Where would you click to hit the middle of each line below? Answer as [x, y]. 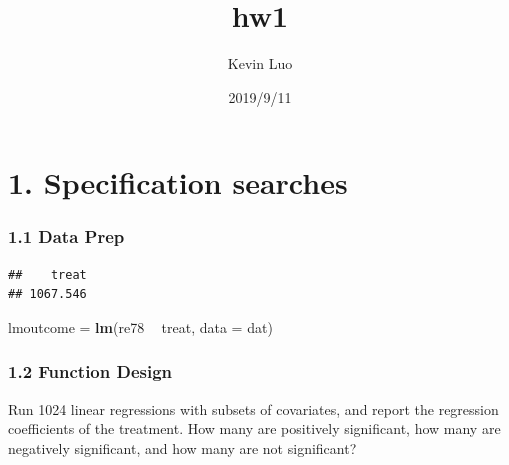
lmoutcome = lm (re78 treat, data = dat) [140, 326]
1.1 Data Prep [66, 236]
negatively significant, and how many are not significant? [182, 447]
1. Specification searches [178, 182]
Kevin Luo [260, 63]
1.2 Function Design [90, 371]
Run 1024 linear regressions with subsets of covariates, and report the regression [253, 408]
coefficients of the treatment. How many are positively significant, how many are [254, 428]
